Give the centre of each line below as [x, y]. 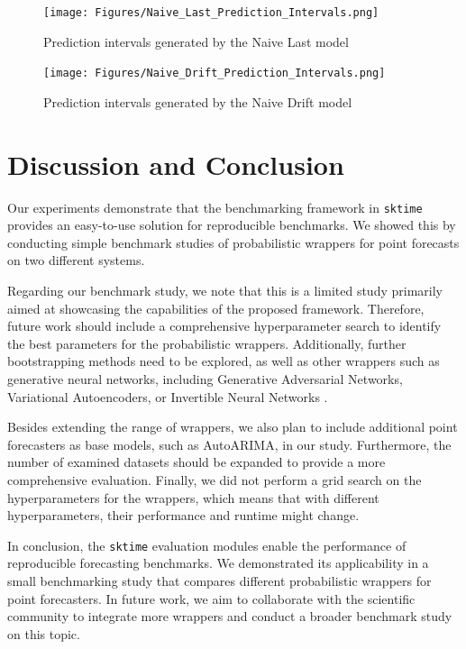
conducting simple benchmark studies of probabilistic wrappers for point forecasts [233, 242]
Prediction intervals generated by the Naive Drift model [198, 101]
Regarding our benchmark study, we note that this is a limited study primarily [225, 291]
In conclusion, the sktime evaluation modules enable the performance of [207, 545]
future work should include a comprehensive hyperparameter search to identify [224, 326]
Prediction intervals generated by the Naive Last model [196, 41]
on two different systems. [76, 260]
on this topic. [44, 633]
